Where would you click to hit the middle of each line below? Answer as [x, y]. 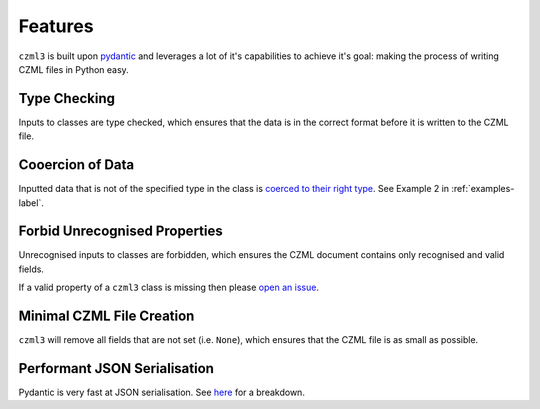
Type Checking [66, 98]
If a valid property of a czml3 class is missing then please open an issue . [169, 287]
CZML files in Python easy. [73, 69]
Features [56, 26]
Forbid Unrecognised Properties [121, 231]
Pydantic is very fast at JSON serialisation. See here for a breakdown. [161, 392]
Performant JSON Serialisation [116, 368]
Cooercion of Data [76, 165]
